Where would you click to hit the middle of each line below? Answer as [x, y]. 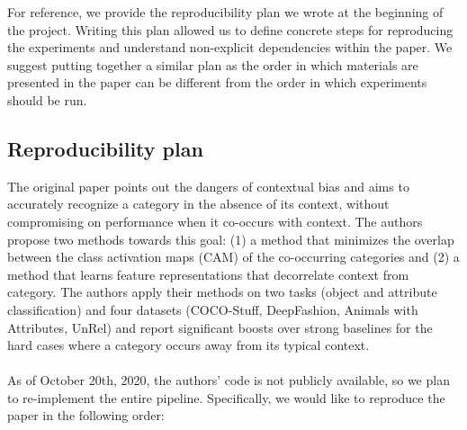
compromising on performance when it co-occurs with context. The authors [215, 221]
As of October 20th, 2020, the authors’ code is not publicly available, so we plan [229, 380]
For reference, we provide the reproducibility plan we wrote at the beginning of [225, 12]
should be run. [47, 99]
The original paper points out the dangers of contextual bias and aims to [208, 186]
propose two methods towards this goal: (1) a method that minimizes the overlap [231, 239]
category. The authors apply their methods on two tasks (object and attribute [222, 292]
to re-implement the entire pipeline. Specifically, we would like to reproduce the [226, 397]
